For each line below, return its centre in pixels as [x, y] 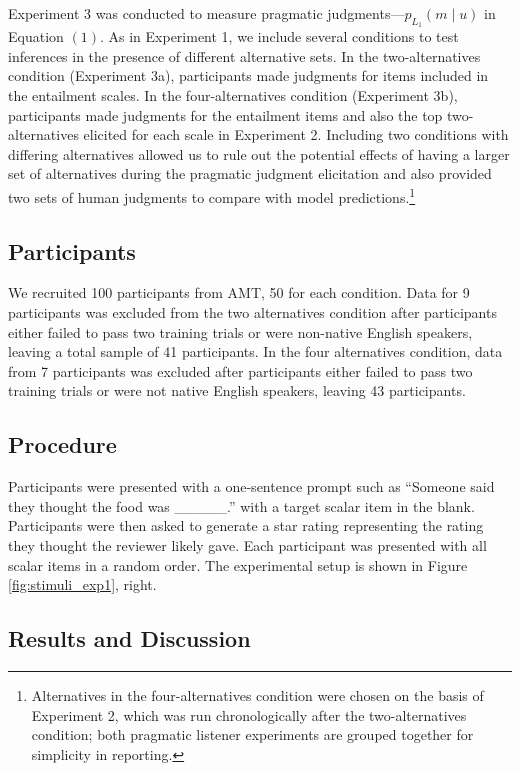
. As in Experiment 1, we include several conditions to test [279, 36]
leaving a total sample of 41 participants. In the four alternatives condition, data [255, 351]
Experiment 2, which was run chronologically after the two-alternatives [249, 714]
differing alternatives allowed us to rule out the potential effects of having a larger [259, 153]
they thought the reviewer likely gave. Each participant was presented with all [247, 544]
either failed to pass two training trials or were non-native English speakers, [240, 331]
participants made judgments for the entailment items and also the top [225, 114]
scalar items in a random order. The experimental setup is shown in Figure [238, 564]
